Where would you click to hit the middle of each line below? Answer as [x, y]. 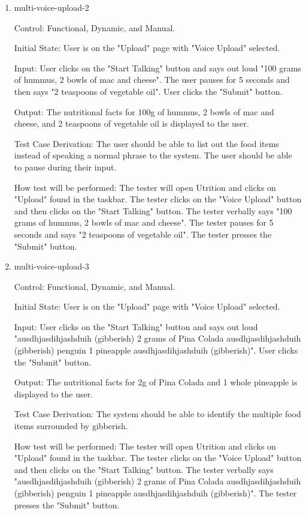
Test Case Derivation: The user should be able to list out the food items [146, 143]
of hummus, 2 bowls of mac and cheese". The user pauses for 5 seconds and [152, 80]
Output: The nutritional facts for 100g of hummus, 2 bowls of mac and [144, 111]
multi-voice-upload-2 [51, 7]
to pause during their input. [65, 167]
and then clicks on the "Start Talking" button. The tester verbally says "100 [153, 210]
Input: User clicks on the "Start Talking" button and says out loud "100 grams [157, 68]
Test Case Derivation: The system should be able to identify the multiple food [157, 414]
